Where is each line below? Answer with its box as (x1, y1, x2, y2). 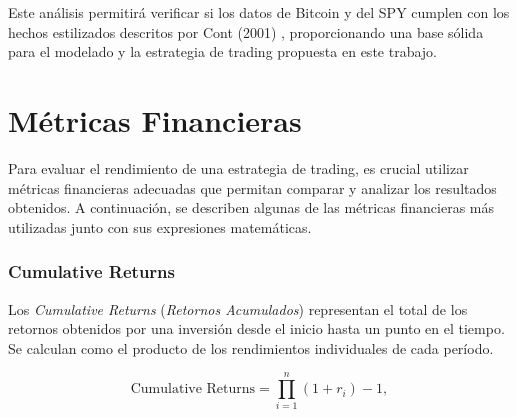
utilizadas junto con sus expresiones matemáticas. (8, 216, 312, 237)
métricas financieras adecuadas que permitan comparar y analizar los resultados (8, 177, 497, 198)
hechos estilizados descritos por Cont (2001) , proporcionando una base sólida (8, 21, 484, 42)
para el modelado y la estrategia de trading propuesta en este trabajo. (8, 41, 437, 62)
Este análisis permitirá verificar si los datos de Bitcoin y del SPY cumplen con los (8, 2, 510, 22)
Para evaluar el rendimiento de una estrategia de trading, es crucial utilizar (8, 157, 469, 178)
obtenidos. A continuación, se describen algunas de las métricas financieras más (8, 197, 495, 218)
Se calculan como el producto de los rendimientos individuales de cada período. (8, 337, 494, 358)
